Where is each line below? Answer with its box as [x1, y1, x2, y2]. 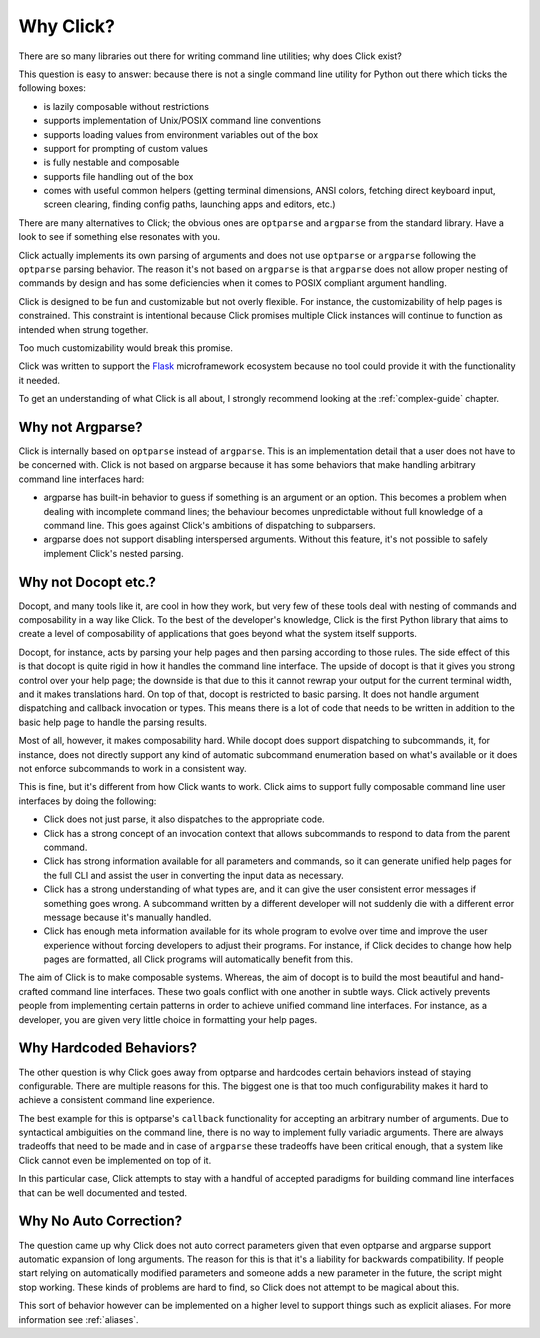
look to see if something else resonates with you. [18, 231, 221, 243]
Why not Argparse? [18, 418, 143, 435]
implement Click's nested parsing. [43, 547, 184, 559]
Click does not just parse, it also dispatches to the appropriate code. [43, 813, 325, 825]
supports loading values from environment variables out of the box [43, 128, 319, 140]
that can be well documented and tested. [18, 1186, 188, 1199]
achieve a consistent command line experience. [18, 1094, 215, 1106]
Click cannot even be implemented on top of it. [18, 1154, 212, 1166]
